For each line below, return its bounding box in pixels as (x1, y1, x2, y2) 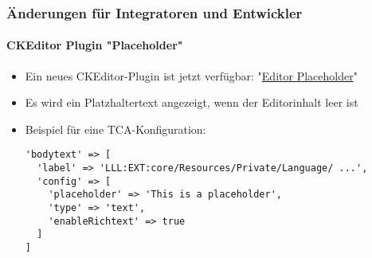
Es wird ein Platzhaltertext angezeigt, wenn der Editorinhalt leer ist (25, 94, 358, 111)
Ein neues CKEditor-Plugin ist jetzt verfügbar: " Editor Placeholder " (25, 67, 358, 84)
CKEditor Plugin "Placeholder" (6, 37, 183, 53)
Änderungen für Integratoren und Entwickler (6, 2, 303, 22)
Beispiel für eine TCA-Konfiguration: (25, 120, 206, 137)
